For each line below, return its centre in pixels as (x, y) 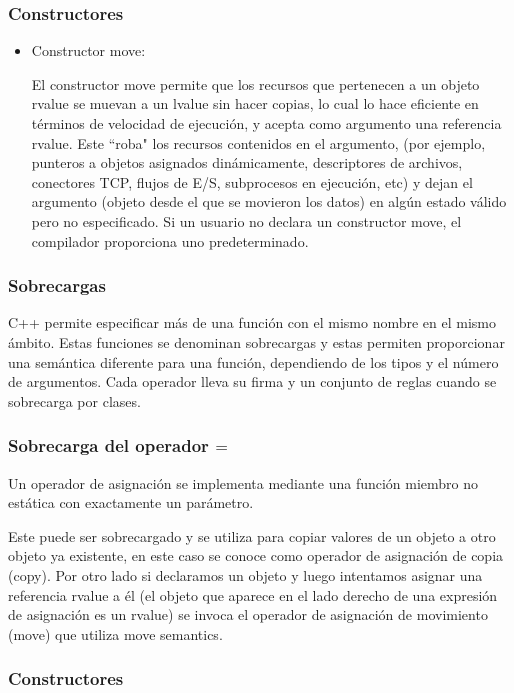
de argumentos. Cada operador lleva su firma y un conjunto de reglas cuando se (252, 381)
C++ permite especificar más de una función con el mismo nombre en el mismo (252, 322)
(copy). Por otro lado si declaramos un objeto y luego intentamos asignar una (245, 574)
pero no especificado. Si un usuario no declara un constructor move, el (246, 220)
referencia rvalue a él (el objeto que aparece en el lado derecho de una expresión (253, 594)
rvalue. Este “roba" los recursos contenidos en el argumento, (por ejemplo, (258, 142)
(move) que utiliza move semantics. (115, 633)
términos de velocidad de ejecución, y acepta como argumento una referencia (266, 123)
